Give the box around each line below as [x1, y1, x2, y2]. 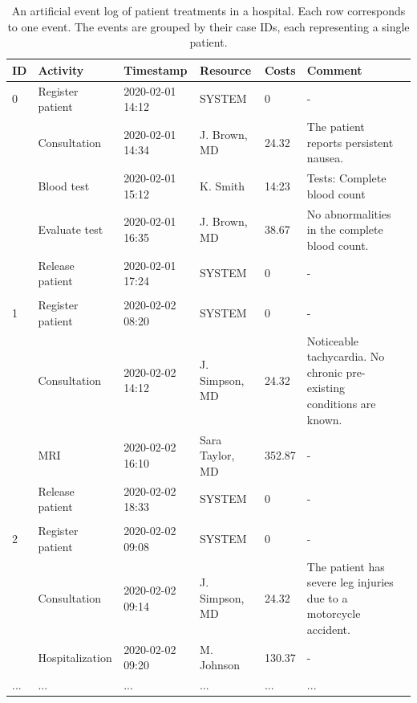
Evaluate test [38, 221, 103, 238]
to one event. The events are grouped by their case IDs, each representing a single [7, 18, 410, 35]
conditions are [306, 395, 376, 412]
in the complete [306, 221, 383, 238]
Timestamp [123, 61, 188, 78]
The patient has [306, 558, 385, 574]
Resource [200, 61, 252, 78]
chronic [306, 363, 342, 380]
